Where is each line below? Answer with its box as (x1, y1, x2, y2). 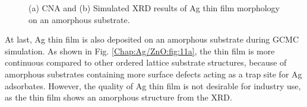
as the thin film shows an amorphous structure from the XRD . (5, 91, 232, 103)
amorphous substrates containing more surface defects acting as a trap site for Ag (5, 67, 302, 80)
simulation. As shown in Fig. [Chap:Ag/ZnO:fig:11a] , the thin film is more (5, 44, 275, 57)
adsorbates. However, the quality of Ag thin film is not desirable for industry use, (5, 79, 301, 92)
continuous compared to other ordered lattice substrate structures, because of (5, 56, 287, 69)
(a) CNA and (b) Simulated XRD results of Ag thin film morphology (29, 2, 280, 14)
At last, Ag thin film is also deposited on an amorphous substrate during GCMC (5, 33, 299, 46)
